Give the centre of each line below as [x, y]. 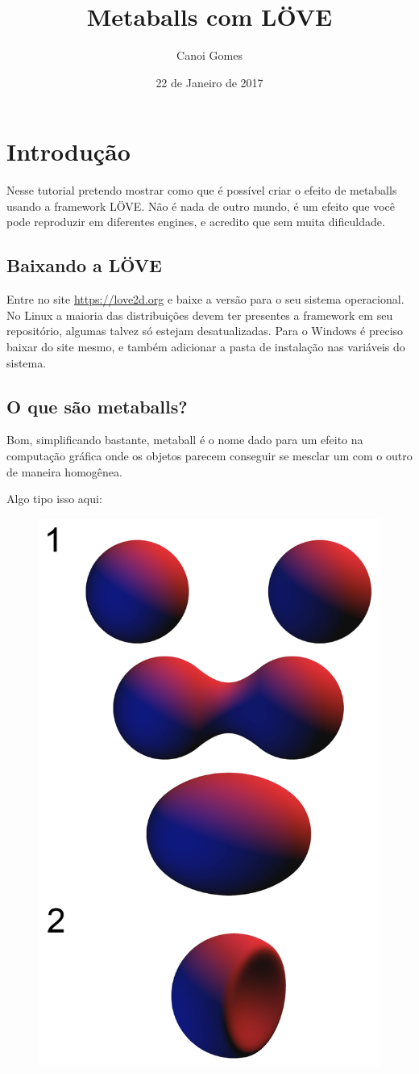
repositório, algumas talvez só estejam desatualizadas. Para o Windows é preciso [205, 331]
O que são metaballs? [97, 406]
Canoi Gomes [209, 55]
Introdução [68, 151]
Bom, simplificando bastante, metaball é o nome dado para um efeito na [185, 440]
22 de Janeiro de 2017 [209, 82]
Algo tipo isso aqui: [54, 499]
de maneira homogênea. [64, 471]
